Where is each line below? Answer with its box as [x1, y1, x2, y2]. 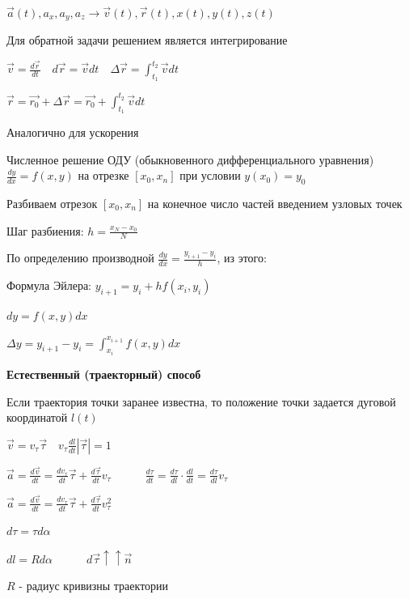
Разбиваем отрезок [6, 195, 98, 212]
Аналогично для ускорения [6, 124, 139, 141]
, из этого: [217, 249, 267, 266]
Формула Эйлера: [6, 277, 91, 294]
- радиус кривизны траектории [19, 577, 169, 594]
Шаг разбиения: [6, 222, 84, 239]
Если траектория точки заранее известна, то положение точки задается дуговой [6, 393, 396, 410]
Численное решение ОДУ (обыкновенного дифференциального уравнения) [6, 151, 374, 168]
